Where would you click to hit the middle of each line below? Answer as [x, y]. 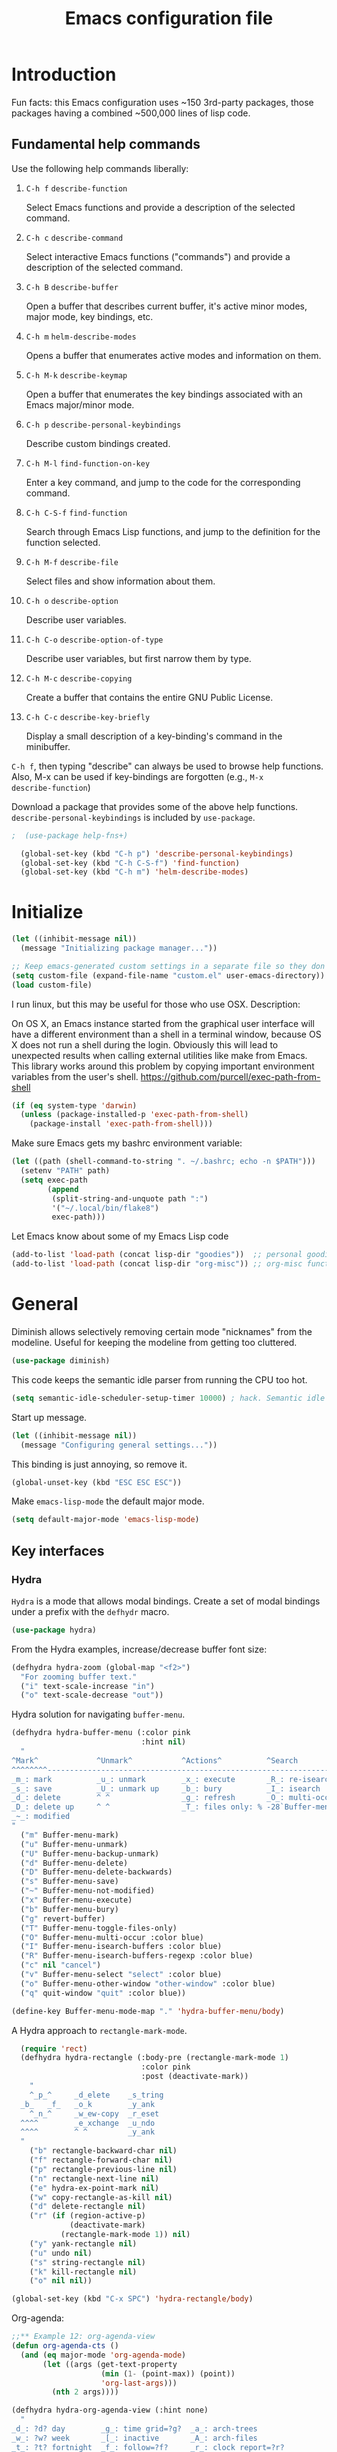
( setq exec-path [54, 1180]
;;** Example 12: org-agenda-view [83, 2337]
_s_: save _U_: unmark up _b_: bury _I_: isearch [166, 1788]
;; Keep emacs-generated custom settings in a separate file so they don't [172, 966]
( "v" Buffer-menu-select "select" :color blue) [121, 1975]
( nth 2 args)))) [85, 2392]
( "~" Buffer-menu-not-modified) [88, 1891]
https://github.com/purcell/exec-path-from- [230, 1076]
